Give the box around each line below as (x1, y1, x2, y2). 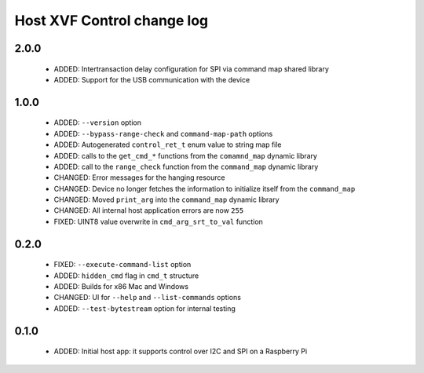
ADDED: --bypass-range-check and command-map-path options (53, 129, 273, 138)
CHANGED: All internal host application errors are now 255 (53, 206, 244, 215)
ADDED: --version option (53, 118, 141, 127)
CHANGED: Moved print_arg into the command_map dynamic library (53, 195, 280, 204)
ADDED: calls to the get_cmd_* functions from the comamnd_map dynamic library (53, 151, 318, 160)
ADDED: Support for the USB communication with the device (53, 75, 250, 84)
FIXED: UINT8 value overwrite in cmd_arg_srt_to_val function (53, 217, 263, 226)
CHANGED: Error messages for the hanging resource (53, 173, 225, 182)
